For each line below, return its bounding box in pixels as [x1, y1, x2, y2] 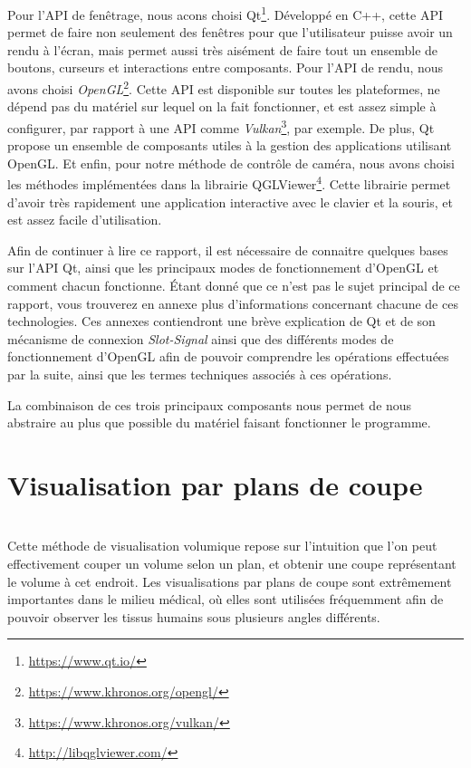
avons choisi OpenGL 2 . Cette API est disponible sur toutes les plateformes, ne [7, 77, 440, 98]
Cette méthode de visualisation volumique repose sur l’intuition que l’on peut [7, 536, 437, 555]
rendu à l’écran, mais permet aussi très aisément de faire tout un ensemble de [7, 40, 438, 59]
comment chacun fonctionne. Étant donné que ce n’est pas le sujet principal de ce [7, 275, 460, 294]
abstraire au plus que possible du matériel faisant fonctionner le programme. [7, 413, 431, 432]
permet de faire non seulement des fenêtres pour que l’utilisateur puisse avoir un [7, 23, 453, 42]
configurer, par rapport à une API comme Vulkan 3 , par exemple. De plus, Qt [7, 115, 435, 137]
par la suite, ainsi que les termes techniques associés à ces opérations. [7, 364, 392, 383]
